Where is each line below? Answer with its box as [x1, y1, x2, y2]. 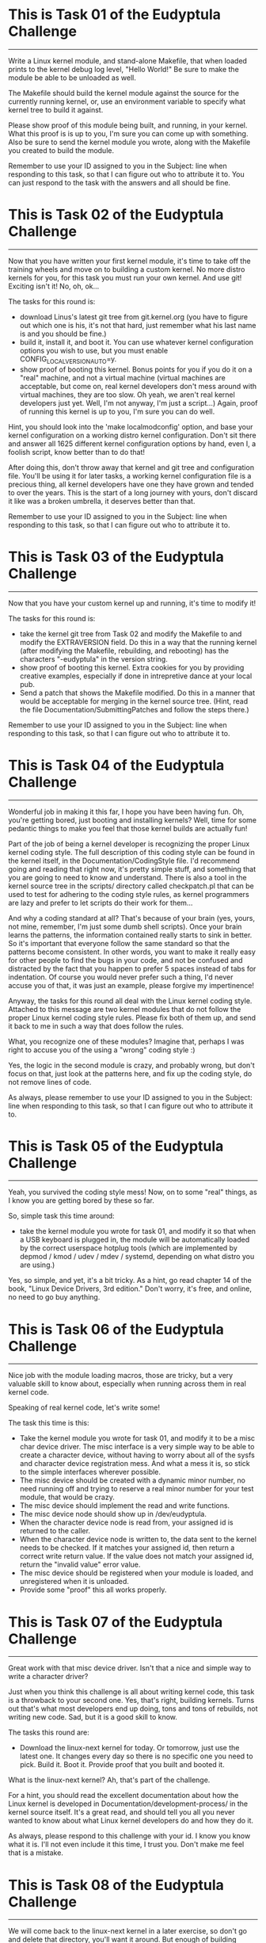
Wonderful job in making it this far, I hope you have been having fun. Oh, [8, 807, 245, 816]
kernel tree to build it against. [8, 105, 104, 114]
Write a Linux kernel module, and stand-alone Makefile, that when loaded [8, 55, 248, 65]
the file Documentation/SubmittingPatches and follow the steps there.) [19, 704, 249, 714]
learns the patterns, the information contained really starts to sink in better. [8, 930, 253, 940]
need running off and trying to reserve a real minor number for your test [19, 1484, 254, 1494]
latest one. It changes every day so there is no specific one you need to [19, 1751, 253, 1761]
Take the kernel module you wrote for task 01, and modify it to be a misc [19, 1433, 256, 1443]
